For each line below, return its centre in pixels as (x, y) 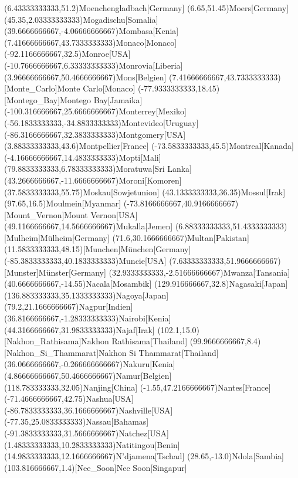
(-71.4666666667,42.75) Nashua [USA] (69, 399)
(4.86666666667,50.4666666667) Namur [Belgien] (88, 375)
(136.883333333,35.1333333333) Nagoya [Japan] (87, 295)
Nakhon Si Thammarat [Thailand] (159, 352)
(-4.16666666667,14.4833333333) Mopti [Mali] (83, 157)
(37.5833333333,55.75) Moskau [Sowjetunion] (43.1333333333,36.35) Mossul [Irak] (145, 191)
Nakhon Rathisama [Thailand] (134, 341)
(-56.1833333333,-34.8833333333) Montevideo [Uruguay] (101, 122)
